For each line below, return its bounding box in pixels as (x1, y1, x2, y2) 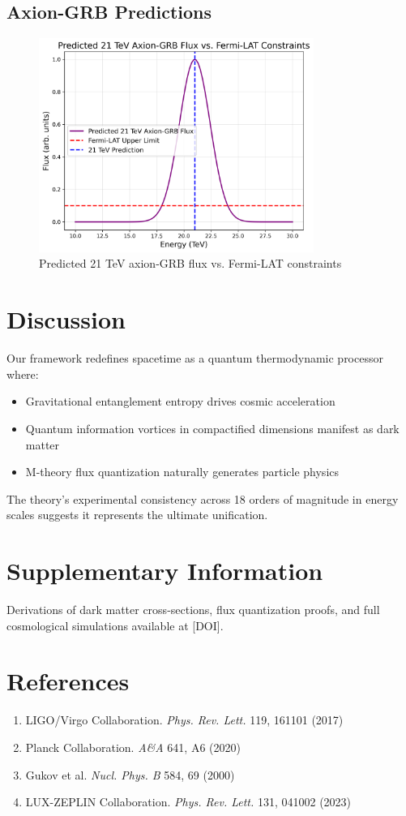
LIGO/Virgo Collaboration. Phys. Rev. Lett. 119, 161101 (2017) (25, 711, 344, 728)
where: (6, 365, 39, 382)
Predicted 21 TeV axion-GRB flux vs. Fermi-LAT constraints (39, 255, 342, 272)
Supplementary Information (6, 554, 323, 587)
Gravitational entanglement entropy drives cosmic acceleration (25, 393, 335, 410)
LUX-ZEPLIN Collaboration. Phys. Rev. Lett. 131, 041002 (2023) (25, 793, 352, 810)
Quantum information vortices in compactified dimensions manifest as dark (25, 419, 400, 436)
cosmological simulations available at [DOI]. (6, 616, 224, 633)
